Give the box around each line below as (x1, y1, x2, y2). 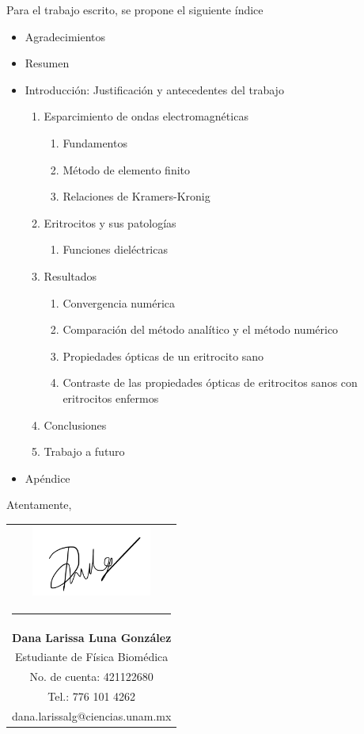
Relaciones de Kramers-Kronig (63, 188, 210, 205)
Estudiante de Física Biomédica (15, 648, 169, 665)
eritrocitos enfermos (63, 389, 159, 406)
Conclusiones (44, 416, 107, 433)
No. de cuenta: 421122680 (29, 668, 154, 685)
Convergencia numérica (63, 294, 176, 311)
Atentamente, (6, 496, 72, 513)
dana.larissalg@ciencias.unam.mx (12, 708, 172, 724)
